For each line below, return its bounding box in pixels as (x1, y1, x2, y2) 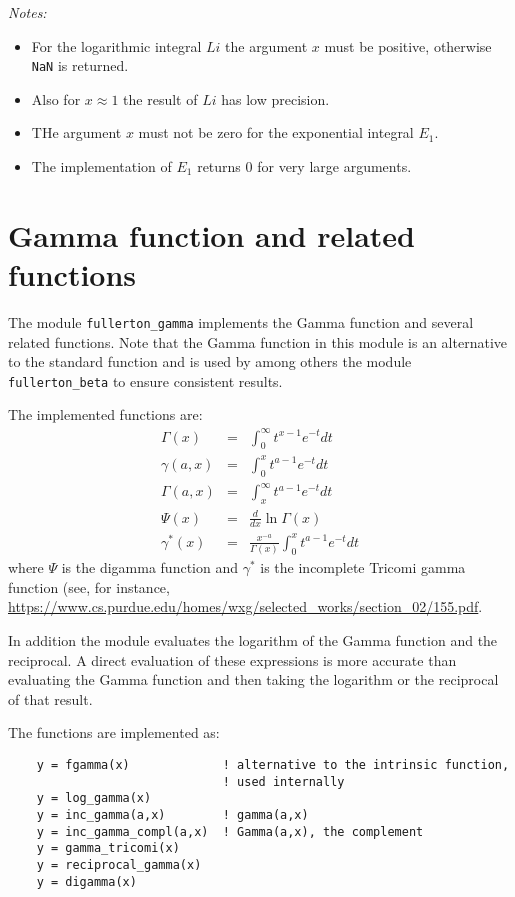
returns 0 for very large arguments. (197, 156, 412, 177)
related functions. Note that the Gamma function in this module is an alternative (8, 331, 507, 352)
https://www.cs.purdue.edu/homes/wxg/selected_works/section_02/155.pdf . (8, 596, 483, 617)
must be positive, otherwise (324, 35, 492, 56)
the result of (123, 88, 198, 109)
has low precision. (221, 88, 330, 109)
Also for (31, 88, 81, 109)
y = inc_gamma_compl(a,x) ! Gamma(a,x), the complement (36, 824, 424, 839)
